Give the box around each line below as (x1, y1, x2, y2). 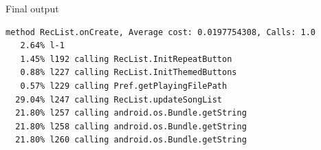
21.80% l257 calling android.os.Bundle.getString (15, 108, 247, 118)
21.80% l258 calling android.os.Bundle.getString (15, 121, 247, 131)
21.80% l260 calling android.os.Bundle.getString (15, 135, 247, 145)
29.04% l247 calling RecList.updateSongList (15, 94, 222, 105)
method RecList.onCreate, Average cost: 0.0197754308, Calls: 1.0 (5, 27, 316, 37)
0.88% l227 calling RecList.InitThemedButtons (20, 67, 237, 78)
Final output (5, 1, 59, 15)
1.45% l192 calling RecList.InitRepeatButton (20, 54, 232, 64)
